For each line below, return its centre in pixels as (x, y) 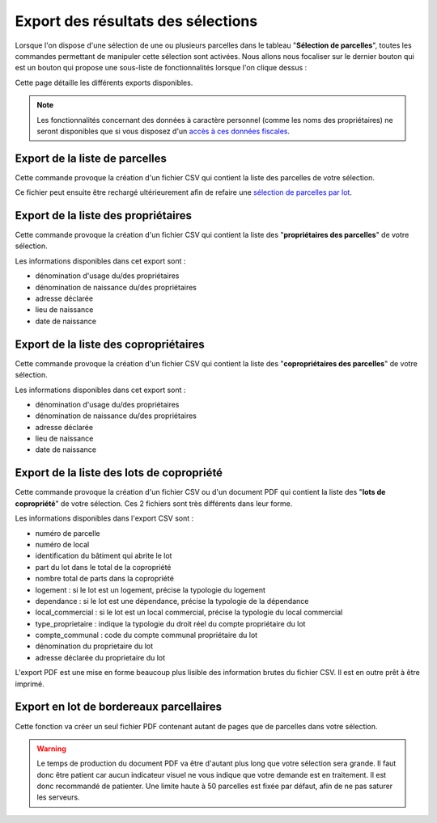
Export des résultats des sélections (136, 21)
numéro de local (62, 544)
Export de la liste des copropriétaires (110, 344)
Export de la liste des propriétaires (104, 215)
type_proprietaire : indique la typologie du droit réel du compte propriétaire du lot (170, 623)
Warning (51, 749)
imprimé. (30, 684)
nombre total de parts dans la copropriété (104, 579)
